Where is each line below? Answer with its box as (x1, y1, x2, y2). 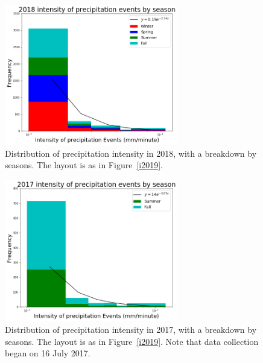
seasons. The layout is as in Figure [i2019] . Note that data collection (5, 335, 259, 347)
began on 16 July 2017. (5, 347, 90, 359)
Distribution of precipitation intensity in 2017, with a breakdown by (5, 323, 257, 335)
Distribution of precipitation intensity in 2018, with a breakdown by (5, 147, 257, 159)
